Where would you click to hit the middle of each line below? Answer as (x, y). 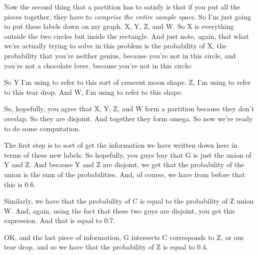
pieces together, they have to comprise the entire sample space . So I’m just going (128, 16)
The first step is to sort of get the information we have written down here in (121, 145)
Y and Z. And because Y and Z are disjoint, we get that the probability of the (124, 164)
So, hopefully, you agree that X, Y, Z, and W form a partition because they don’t (129, 109)
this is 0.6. (20, 184)
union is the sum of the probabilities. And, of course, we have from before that (124, 174)
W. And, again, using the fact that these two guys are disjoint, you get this (119, 210)
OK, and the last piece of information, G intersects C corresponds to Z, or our (124, 237)
